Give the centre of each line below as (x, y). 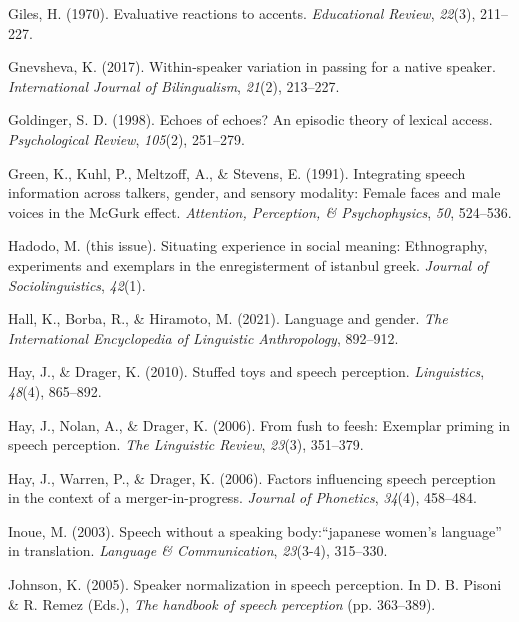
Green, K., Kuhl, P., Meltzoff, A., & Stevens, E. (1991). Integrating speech (237, 172)
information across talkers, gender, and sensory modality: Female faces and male (254, 192)
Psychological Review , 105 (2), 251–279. (126, 138)
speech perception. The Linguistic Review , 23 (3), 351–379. (186, 444)
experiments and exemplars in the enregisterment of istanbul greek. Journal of (248, 264)
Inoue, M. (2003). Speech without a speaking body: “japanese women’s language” (255, 530)
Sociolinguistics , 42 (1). (77, 284)
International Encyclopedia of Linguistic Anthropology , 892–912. (203, 337)
